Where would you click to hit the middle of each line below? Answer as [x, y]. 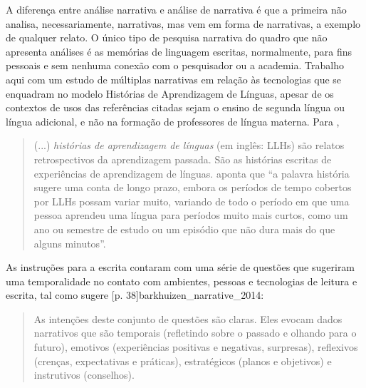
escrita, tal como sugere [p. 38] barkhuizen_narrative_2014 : [135, 295]
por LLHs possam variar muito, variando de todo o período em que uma [192, 201]
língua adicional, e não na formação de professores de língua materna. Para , [173, 121]
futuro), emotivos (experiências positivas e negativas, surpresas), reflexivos [196, 347]
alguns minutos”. [70, 243]
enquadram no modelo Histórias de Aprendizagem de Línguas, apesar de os [170, 93]
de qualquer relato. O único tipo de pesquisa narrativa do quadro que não [167, 37]
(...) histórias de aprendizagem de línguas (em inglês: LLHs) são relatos [189, 145]
